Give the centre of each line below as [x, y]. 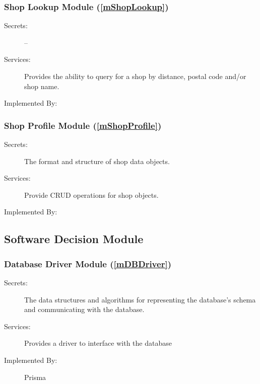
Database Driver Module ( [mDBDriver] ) [88, 263]
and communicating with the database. [84, 309]
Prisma [35, 377]
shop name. [42, 86]
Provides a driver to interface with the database [98, 343]
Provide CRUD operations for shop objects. [91, 195]
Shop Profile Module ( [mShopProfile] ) [83, 125]
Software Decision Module [74, 239]
